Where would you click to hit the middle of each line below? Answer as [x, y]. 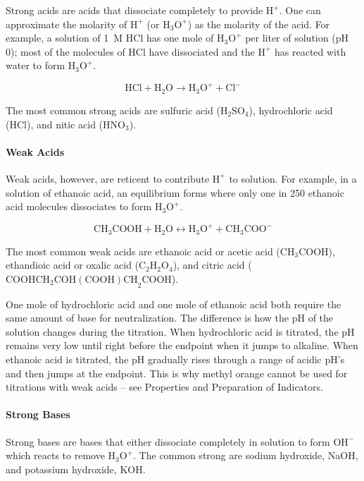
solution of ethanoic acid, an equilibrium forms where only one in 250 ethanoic [175, 192]
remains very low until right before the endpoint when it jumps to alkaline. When [182, 345]
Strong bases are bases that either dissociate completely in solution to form [168, 441]
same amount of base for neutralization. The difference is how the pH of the [170, 318]
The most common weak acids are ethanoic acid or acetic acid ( [143, 251]
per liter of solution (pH [297, 38]
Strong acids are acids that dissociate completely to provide [134, 10]
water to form [36, 65]
